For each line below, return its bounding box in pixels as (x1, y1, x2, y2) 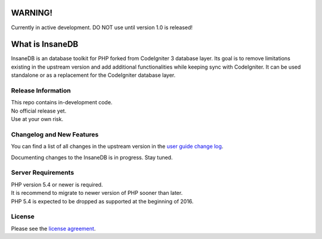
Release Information (11, 86, 71, 95)
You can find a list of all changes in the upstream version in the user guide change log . (11, 143, 224, 150)
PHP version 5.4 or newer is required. (11, 181, 103, 188)
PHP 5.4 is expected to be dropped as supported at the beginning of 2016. (11, 197, 194, 205)
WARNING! (11, 8, 53, 18)
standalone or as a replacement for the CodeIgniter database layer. (11, 72, 176, 79)
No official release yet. (11, 107, 67, 114)
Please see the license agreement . (11, 225, 96, 232)
